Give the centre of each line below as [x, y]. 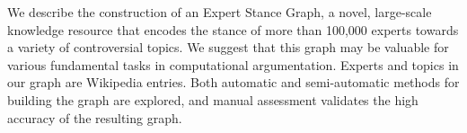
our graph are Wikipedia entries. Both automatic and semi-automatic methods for [233, 82]
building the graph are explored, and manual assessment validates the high [213, 99]
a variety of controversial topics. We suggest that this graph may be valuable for [228, 47]
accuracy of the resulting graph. [95, 117]
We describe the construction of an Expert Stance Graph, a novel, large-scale [220, 12]
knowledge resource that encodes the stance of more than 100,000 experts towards [233, 29]
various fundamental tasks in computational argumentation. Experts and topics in [233, 64]
